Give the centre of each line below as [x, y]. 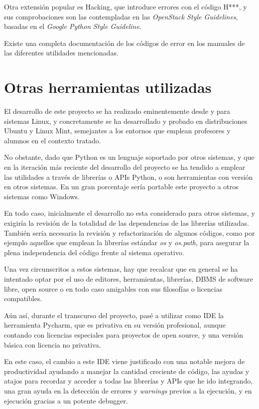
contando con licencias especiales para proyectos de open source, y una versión [124, 334]
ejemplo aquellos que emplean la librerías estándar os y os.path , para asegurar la [127, 242]
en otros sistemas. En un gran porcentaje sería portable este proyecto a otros [121, 187]
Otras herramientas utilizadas [108, 87]
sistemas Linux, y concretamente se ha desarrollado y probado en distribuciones [126, 121]
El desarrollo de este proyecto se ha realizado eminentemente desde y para [117, 111]
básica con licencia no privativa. [53, 344]
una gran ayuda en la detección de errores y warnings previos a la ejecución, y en [128, 390]
